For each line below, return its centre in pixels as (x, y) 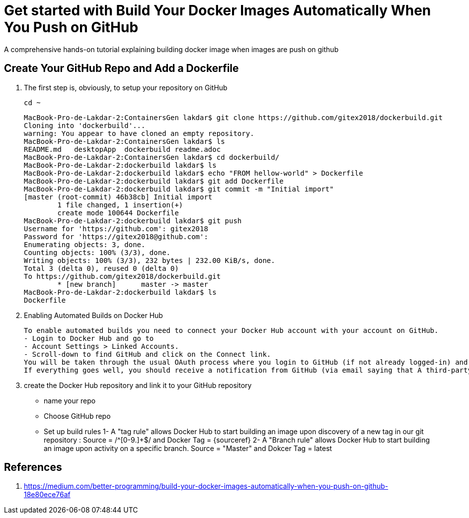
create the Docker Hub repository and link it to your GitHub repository (138, 385)
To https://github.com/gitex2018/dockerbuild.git (122, 276)
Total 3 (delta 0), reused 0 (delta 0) (101, 268)
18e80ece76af (47, 495)
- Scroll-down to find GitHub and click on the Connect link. (148, 354)
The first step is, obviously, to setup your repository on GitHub (126, 87)
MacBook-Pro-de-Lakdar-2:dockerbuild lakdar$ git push (133, 221)
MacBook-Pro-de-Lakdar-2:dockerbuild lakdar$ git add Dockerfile (154, 181)
